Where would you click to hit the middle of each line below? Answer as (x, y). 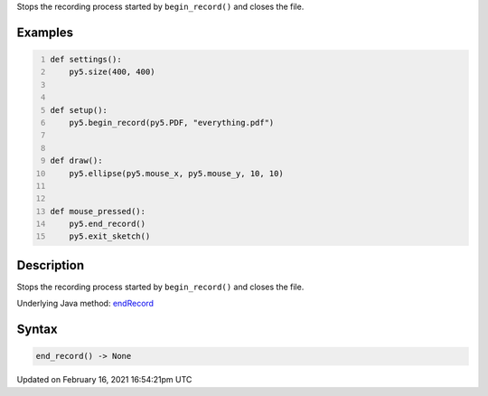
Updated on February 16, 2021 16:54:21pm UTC (104, 380)
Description (51, 265)
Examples (45, 32)
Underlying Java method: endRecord (85, 304)
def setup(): (79, 110)
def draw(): (76, 161)
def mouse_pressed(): (98, 211)
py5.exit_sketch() (110, 236)
